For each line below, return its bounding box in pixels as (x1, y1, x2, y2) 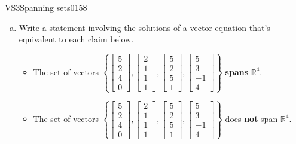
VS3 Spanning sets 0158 (5, 1, 87, 13)
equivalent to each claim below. (19, 33, 134, 45)
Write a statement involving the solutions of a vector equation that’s (19, 21, 270, 33)
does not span (225, 112, 278, 125)
